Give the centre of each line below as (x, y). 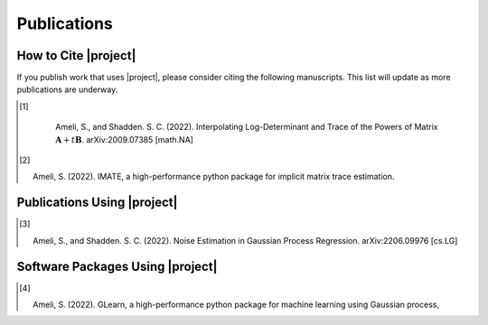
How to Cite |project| (76, 56)
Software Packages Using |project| (117, 266)
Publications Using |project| (97, 203)
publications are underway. (67, 89)
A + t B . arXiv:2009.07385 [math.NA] (125, 139)
